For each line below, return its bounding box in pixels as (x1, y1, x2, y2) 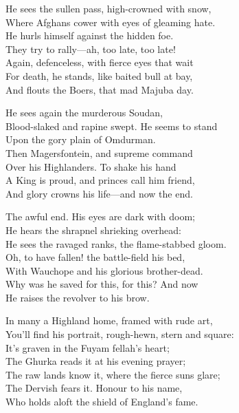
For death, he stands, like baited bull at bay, (5, 68, 193, 83)
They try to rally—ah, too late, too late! (5, 41, 176, 56)
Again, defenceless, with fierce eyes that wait (5, 55, 194, 70)
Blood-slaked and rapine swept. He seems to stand (5, 118, 218, 133)
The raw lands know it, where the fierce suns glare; (5, 367, 220, 381)
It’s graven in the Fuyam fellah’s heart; (5, 340, 170, 354)
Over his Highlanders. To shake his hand (5, 159, 177, 173)
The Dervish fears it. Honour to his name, (5, 381, 183, 395)
